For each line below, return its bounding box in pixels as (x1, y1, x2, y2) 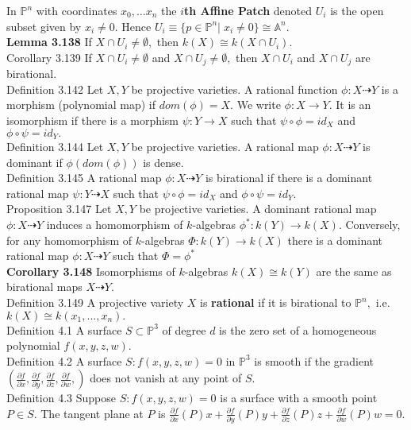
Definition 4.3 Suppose (6, 389, 116, 406)
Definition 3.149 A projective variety (6, 294, 184, 310)
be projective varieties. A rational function (131, 80, 338, 97)
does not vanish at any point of (90, 370, 242, 386)
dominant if (6, 153, 63, 170)
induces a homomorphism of (46, 216, 183, 233)
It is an (336, 96, 371, 113)
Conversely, (345, 216, 401, 233)
